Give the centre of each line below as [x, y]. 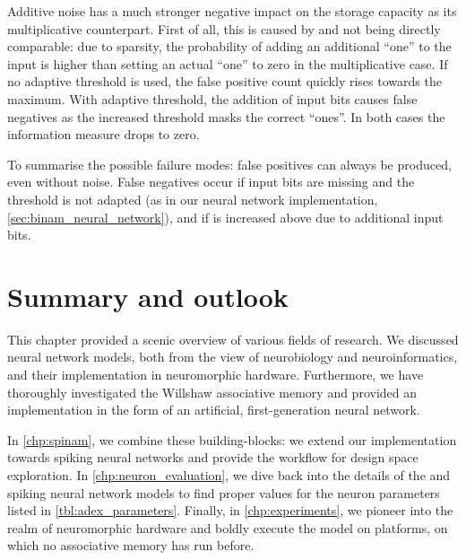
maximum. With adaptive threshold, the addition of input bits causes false [212, 98]
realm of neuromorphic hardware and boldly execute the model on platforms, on [228, 527]
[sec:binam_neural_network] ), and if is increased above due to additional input [225, 217]
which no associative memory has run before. [131, 545]
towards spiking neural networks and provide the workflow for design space [213, 457]
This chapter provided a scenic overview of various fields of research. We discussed [233, 339]
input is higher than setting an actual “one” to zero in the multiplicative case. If [228, 63]
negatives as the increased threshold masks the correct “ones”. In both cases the [226, 116]
